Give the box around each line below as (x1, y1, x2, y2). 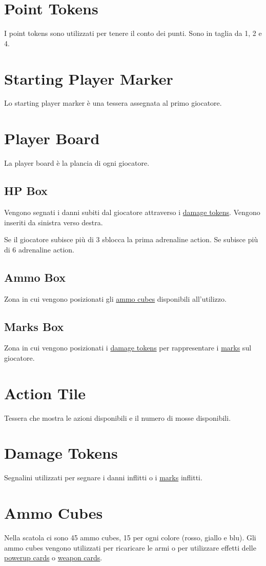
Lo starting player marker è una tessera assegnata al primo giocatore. (4, 97, 222, 108)
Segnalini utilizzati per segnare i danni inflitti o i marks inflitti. (4, 472, 202, 483)
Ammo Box (4, 269, 66, 285)
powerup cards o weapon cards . (4, 552, 103, 563)
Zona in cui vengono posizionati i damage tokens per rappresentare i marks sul (4, 342, 252, 353)
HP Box (4, 183, 48, 199)
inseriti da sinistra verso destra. (4, 217, 103, 227)
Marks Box (4, 318, 64, 334)
